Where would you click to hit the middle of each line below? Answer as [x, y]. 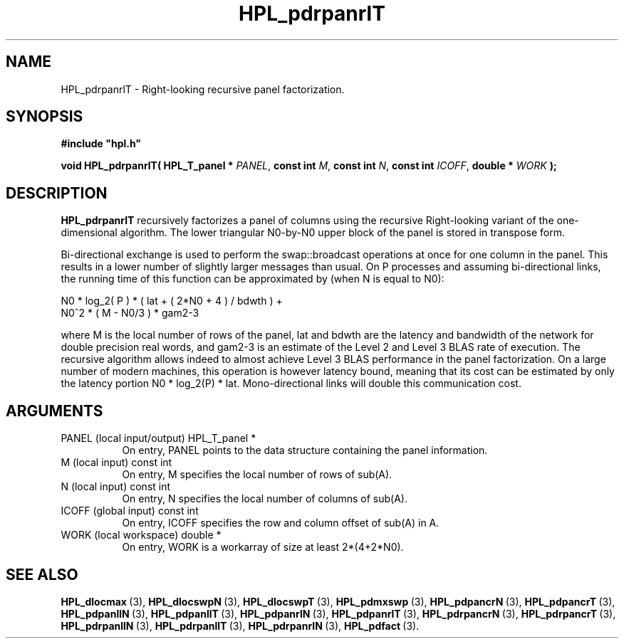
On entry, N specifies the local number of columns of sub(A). [265, 499]
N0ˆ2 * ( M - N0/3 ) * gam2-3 [130, 313]
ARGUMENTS [54, 411]
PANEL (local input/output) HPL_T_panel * [158, 438]
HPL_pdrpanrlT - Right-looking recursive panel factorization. [203, 89]
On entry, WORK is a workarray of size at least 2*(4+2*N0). [263, 547]
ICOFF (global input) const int [130, 511]
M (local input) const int [116, 463]
